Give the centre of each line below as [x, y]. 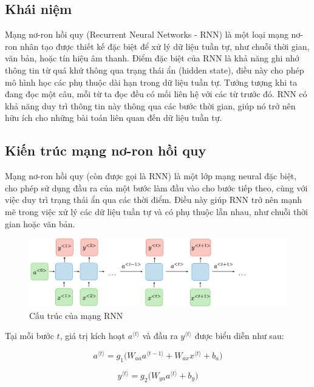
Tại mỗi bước [29, 336]
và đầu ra [160, 336]
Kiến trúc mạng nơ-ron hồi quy [106, 150]
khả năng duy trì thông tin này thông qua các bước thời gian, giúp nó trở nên [150, 105]
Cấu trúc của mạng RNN [76, 315]
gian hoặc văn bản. [40, 223]
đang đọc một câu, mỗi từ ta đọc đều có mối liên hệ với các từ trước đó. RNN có [156, 94]
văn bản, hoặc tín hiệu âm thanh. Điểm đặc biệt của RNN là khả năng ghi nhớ [152, 58]
